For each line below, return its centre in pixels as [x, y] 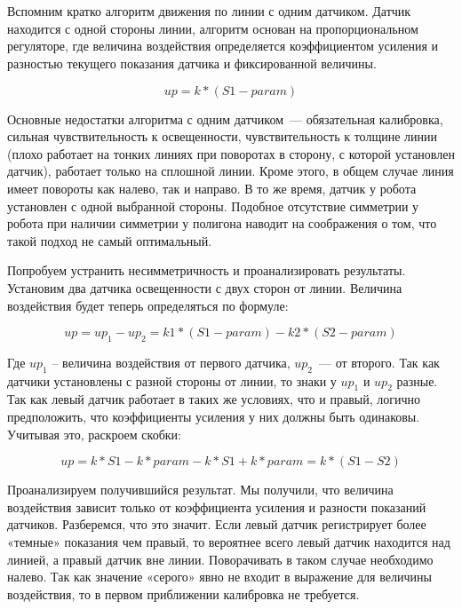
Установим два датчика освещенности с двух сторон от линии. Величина [205, 287]
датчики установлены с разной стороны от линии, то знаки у [172, 380]
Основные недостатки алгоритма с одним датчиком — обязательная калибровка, [225, 119]
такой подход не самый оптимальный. [110, 240]
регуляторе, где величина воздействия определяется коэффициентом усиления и [223, 46]
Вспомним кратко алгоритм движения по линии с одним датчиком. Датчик [209, 11]
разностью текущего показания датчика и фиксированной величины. [192, 63]
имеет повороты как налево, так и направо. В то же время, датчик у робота [212, 188]
